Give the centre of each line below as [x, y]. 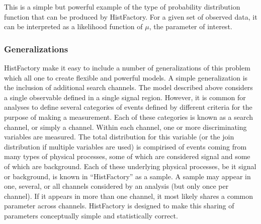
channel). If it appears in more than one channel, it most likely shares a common [129, 196]
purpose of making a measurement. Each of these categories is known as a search [129, 117]
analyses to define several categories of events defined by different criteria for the [128, 107]
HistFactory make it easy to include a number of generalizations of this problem [127, 67]
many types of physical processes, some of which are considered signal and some [127, 156]
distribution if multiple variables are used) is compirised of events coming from [125, 146]
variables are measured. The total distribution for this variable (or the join [119, 137]
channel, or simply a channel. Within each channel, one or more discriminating [125, 127]
